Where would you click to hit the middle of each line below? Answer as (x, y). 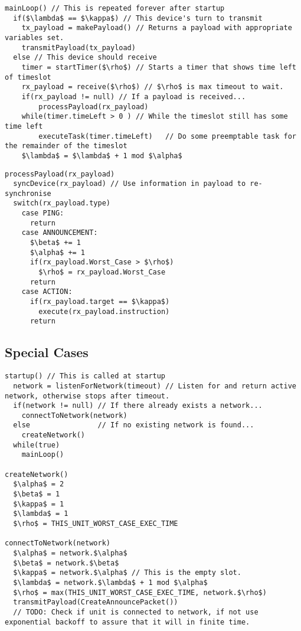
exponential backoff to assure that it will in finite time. (127, 622)
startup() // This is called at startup (85, 376)
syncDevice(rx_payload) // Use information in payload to (130, 184)
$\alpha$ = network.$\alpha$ (70, 553)
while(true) (37, 445)
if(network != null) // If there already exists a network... (138, 406)
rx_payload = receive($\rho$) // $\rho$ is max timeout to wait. (153, 87)
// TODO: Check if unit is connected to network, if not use (136, 612)
